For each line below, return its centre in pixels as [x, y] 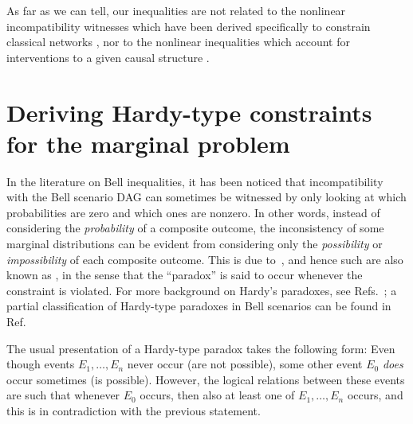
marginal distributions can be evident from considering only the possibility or [195, 244]
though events [41, 364]
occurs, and [375, 395]
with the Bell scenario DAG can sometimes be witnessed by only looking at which [206, 197]
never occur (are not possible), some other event [245, 364]
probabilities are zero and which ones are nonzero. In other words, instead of [193, 212]
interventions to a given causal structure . [108, 57]
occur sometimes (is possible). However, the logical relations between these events [206, 379]
